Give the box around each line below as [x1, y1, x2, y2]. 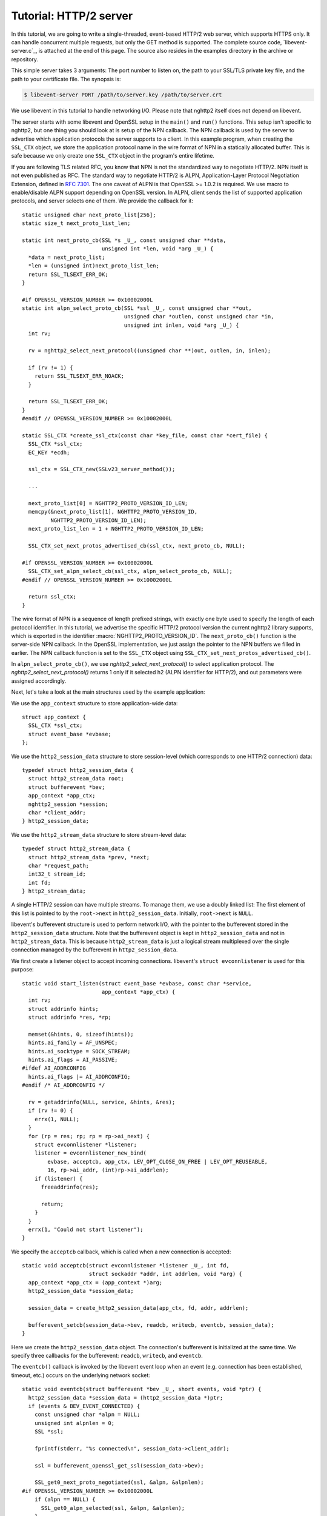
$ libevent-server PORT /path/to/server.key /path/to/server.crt [24, 92, 222, 98]
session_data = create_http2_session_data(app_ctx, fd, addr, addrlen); [28, 1304, 249, 1312]
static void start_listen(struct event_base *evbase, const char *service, [22, 980, 252, 987]
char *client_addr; [28, 809, 86, 816]
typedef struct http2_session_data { [22, 766, 134, 773]
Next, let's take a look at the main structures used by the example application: [11, 688, 205, 696]
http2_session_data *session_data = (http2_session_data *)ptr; [28, 1394, 223, 1401]
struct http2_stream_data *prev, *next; [28, 854, 150, 860]
